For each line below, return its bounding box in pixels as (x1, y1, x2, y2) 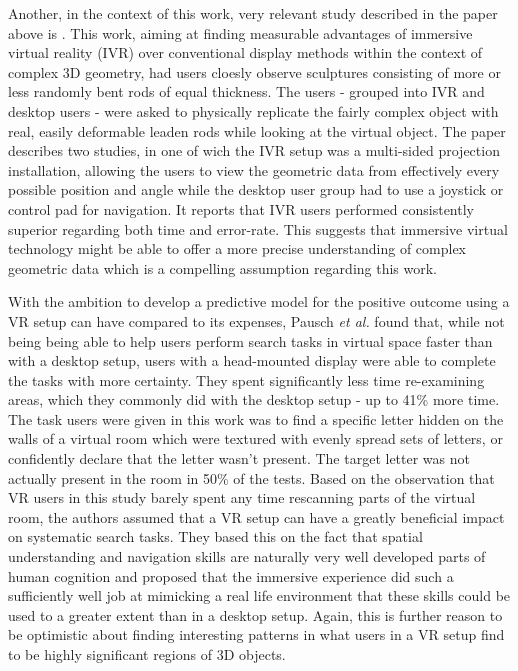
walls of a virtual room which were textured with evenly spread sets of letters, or (8, 428, 503, 449)
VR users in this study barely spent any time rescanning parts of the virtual (8, 487, 476, 508)
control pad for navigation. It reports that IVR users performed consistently (8, 198, 474, 219)
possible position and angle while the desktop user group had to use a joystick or (8, 179, 504, 200)
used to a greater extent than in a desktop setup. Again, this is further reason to (8, 604, 503, 625)
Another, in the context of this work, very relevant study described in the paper (8, 3, 498, 23)
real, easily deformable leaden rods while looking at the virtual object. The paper (8, 120, 506, 141)
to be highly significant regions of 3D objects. (8, 644, 286, 664)
